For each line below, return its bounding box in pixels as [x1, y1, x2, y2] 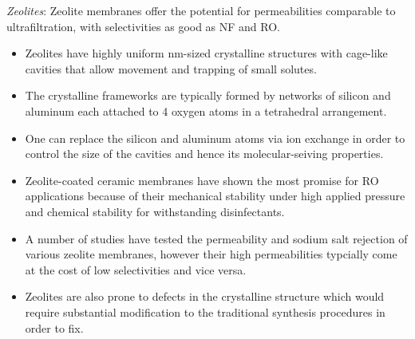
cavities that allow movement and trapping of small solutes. [25, 60, 317, 77]
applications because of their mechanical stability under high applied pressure [25, 187, 405, 204]
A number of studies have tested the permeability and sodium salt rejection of [25, 230, 408, 246]
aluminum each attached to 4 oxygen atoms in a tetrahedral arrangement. [25, 102, 387, 119]
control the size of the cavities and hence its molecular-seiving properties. [25, 145, 384, 162]
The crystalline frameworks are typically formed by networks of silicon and [25, 87, 391, 104]
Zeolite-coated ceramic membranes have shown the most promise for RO [25, 171, 379, 188]
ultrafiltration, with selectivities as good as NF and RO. [6, 18, 281, 34]
